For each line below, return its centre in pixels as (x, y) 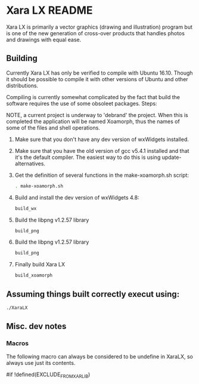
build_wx (26, 208)
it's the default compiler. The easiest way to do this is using (88, 157)
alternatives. (30, 163)
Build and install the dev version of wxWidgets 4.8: (77, 197)
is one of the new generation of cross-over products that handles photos (95, 33)
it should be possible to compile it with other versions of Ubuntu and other (97, 79)
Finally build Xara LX (40, 265)
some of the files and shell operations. (53, 128)
